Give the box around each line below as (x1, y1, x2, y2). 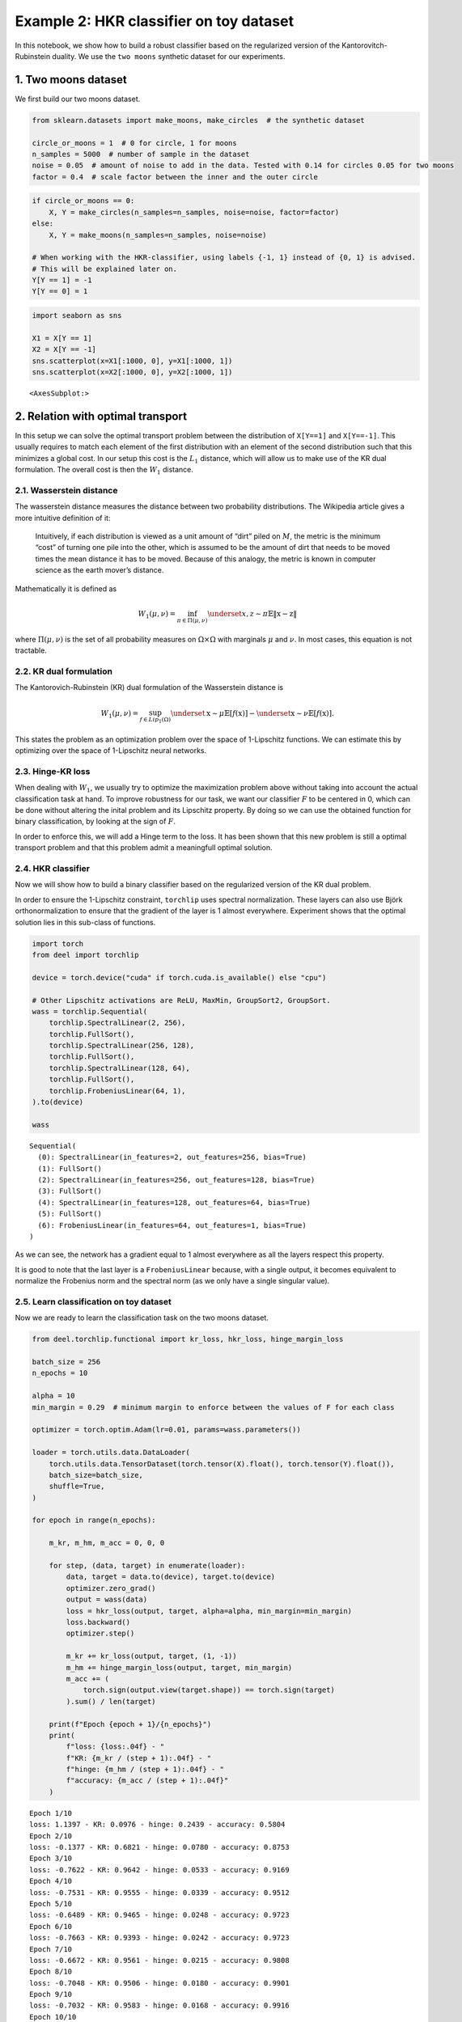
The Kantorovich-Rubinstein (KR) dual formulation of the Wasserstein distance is (15, 683, 283, 692)
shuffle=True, (49, 1482, 105, 1491)
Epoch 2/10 (29, 1831, 73, 1840)
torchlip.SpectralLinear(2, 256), (49, 1018, 186, 1027)
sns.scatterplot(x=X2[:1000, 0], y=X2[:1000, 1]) (32, 368, 233, 377)
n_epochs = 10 (32, 1368, 88, 1378)
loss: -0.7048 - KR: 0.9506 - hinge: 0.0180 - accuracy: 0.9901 (29, 1978, 290, 1987)
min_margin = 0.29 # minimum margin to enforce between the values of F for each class (32, 1402, 396, 1411)
